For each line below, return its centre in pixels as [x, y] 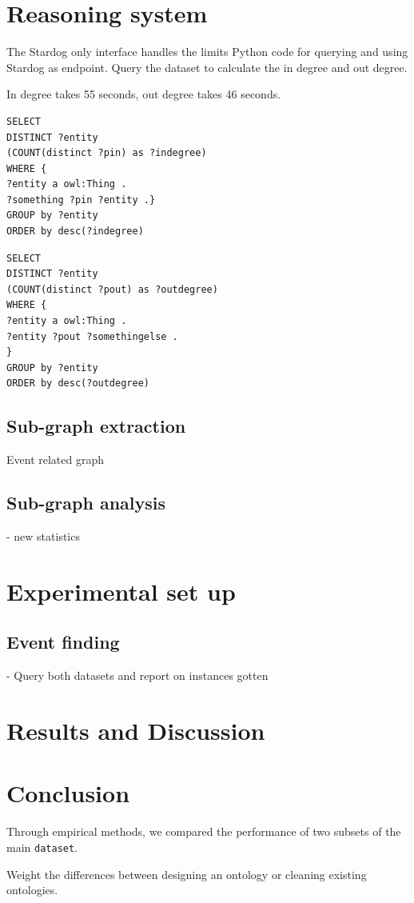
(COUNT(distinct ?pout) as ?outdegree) [112, 289]
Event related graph [56, 459]
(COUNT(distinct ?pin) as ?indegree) [107, 153]
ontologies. [32, 890]
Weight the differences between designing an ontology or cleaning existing [187, 874]
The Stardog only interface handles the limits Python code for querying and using [207, 52]
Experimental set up [121, 591]
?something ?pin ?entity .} [81, 200]
